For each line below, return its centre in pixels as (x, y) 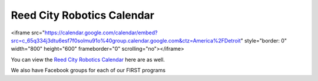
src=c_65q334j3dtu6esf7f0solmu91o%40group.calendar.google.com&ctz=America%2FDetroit (126, 40)
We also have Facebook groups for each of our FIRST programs (88, 71)
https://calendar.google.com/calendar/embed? (101, 33)
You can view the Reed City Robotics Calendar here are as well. (88, 59)
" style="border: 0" (264, 40)
